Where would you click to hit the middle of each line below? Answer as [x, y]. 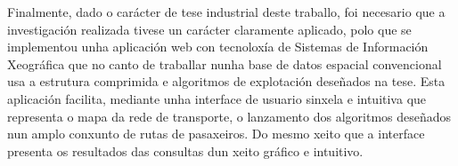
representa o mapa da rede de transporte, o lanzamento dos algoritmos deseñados [229, 116]
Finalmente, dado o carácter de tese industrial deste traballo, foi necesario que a [226, 12]
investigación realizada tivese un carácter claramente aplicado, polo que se [209, 29]
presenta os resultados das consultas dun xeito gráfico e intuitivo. [185, 150]
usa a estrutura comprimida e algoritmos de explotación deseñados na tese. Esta [226, 81]
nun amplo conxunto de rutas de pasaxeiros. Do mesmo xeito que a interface [216, 134]
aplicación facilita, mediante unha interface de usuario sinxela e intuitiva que [217, 98]
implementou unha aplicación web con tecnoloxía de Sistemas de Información [218, 47]
